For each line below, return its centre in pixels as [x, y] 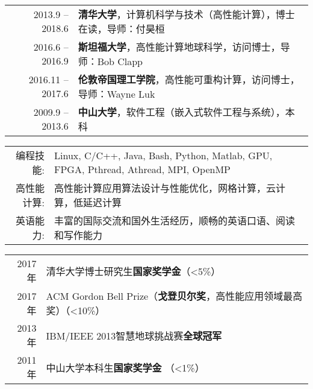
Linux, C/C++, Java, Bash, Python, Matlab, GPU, [163, 155]
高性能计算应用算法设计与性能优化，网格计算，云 [165, 188]
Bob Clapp [120, 61]
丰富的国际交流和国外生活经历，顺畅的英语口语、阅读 [175, 220]
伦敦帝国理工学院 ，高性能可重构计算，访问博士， [189, 79]
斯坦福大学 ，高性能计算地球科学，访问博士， [179, 47]
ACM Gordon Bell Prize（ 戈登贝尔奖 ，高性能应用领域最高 [174, 296]
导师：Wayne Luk [116, 94]
